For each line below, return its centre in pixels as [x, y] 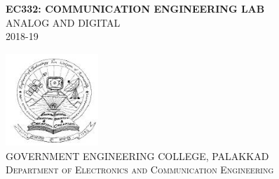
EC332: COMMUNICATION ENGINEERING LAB [135, 8]
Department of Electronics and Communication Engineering [140, 170]
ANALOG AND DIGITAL [63, 22]
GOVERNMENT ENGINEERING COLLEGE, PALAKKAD [137, 155]
